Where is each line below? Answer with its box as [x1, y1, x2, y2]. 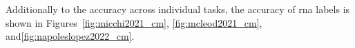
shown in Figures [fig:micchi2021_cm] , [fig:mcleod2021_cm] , [6, 15, 262, 29]
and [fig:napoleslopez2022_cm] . [6, 29, 135, 43]
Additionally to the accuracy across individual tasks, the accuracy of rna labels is [6, 2, 350, 16]
